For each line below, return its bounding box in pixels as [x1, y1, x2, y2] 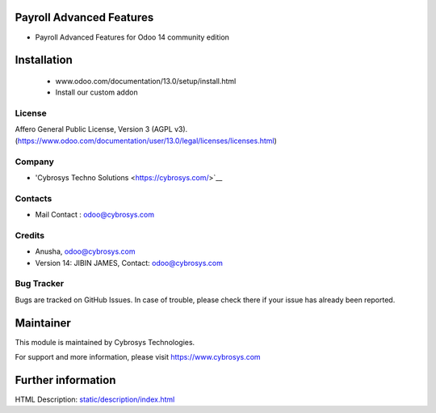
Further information [15, 373, 116, 387]
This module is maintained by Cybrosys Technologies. [15, 337, 195, 347]
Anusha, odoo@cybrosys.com [35, 247, 136, 256]
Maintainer [15, 316, 72, 330]
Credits [15, 230, 44, 241]
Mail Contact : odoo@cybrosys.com [35, 210, 155, 220]
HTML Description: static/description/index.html [15, 394, 175, 404]
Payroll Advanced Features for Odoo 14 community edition [35, 32, 230, 42]
